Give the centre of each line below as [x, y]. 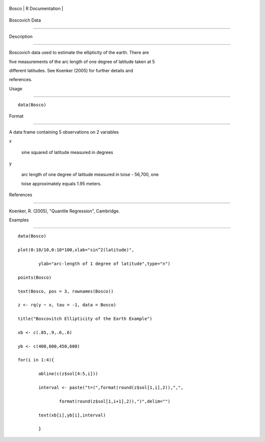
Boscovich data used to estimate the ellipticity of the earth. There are [79, 53]
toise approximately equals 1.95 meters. [61, 183]
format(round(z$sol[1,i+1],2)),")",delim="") [115, 401]
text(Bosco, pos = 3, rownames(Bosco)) [66, 291]
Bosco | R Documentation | [36, 8]
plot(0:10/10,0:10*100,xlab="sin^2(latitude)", [76, 250]
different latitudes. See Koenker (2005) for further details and [71, 70]
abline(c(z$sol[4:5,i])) [68, 374]
